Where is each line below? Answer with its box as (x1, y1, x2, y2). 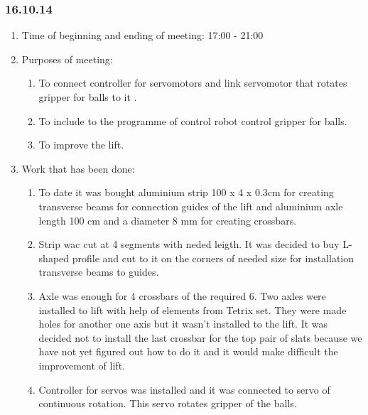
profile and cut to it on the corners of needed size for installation (72, 250, 355, 265)
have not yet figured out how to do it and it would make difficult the (38, 344, 338, 359)
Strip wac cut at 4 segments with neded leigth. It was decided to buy (38, 237, 340, 252)
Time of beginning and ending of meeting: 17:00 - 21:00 (21, 28, 264, 43)
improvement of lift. (38, 357, 125, 372)
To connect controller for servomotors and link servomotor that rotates (38, 75, 347, 90)
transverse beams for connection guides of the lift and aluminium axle (38, 198, 343, 213)
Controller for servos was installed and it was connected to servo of (38, 382, 330, 397)
